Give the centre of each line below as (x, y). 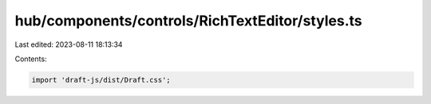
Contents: (31, 59)
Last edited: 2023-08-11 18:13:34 (69, 44)
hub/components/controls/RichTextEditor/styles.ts (188, 21)
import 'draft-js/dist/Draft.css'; (101, 80)
